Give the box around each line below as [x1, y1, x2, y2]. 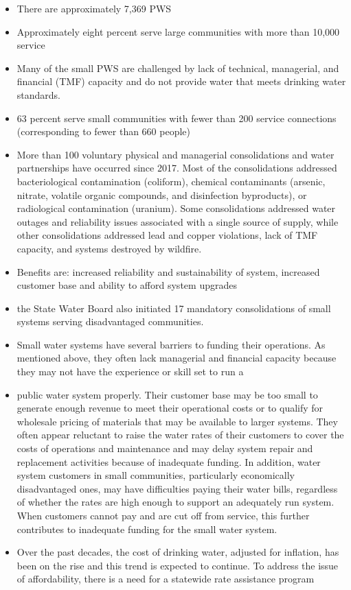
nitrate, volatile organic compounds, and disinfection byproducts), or [16, 187, 307, 202]
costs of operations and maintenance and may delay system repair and [16, 441, 313, 456]
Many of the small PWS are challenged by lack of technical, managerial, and [16, 60, 339, 75]
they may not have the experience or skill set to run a [16, 364, 244, 379]
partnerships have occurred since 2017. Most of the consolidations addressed [16, 161, 337, 175]
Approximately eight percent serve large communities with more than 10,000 [16, 24, 340, 38]
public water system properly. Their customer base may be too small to [16, 387, 318, 401]
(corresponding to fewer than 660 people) [16, 124, 191, 139]
